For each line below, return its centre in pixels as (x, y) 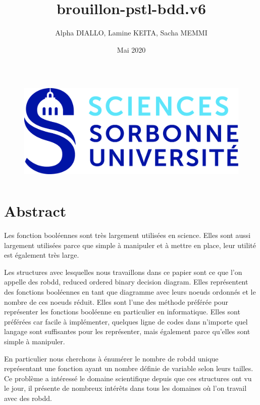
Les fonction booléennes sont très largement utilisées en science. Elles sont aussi (127, 235)
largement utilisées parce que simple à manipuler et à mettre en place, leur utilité (130, 245)
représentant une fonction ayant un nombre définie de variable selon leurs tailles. (129, 368)
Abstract (35, 211)
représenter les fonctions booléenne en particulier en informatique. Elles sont (122, 312)
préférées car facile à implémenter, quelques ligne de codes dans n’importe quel (126, 321)
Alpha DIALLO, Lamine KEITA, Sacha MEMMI (131, 33)
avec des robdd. (28, 398)
